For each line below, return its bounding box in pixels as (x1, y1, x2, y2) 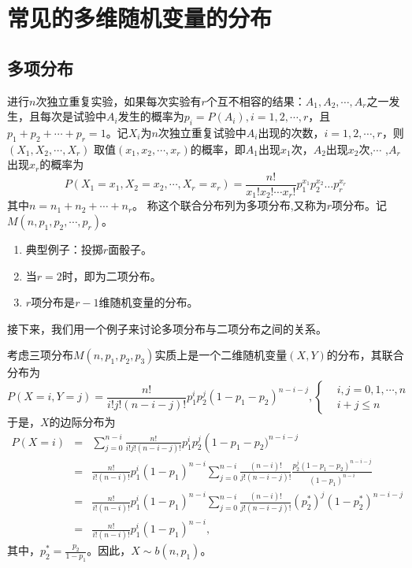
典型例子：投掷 (25, 241, 103, 258)
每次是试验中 (39, 108, 106, 124)
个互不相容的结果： (206, 92, 306, 109)
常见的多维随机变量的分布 (7, 2, 273, 34)
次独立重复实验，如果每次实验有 (35, 92, 202, 109)
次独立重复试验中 (158, 124, 247, 140)
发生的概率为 (117, 108, 184, 124)
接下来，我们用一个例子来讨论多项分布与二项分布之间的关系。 (7, 320, 327, 336)
